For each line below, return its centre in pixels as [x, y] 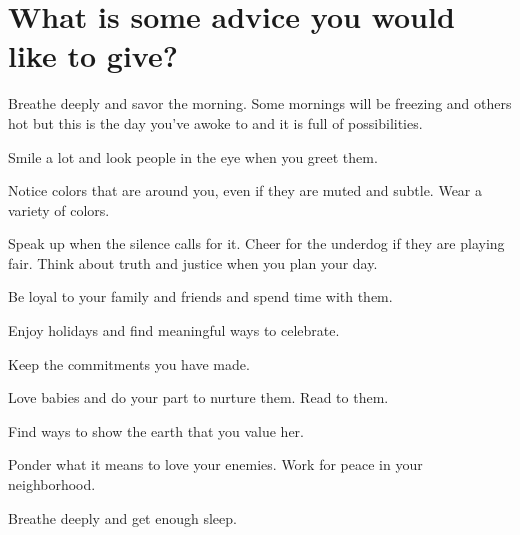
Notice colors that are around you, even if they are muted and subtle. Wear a [245, 190]
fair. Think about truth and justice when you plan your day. [193, 262]
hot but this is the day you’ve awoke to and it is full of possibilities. [215, 122]
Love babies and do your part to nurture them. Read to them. [198, 397]
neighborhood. [52, 484]
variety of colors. [59, 209]
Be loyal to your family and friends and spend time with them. [200, 296]
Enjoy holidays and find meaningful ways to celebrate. [174, 330]
